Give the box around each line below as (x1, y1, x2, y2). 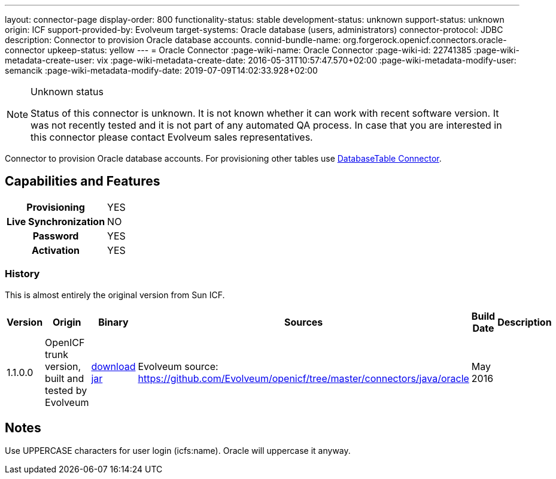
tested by (45, 384, 87, 396)
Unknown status (31, 86, 104, 98)
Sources (284, 316, 323, 328)
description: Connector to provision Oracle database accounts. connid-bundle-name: (5, 35, 341, 45)
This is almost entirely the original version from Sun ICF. (5, 289, 225, 300)
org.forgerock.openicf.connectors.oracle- (343, 35, 507, 45)
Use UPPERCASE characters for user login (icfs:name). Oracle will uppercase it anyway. (5, 445, 351, 456)
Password (32, 229, 79, 242)
